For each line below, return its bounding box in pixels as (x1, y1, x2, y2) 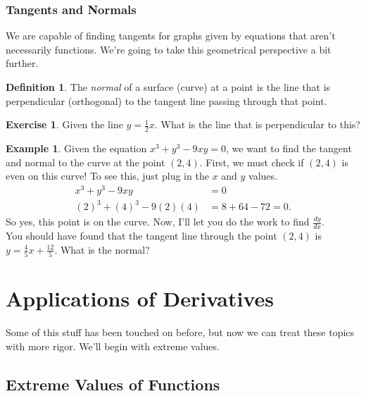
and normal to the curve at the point (6, 154, 165, 169)
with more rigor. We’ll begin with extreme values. (6, 338, 220, 353)
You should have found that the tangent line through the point (6, 228, 277, 243)
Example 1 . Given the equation (6, 141, 147, 156)
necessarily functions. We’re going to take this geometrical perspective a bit (6, 42, 332, 56)
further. (6, 56, 39, 70)
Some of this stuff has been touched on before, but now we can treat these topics (6, 325, 355, 340)
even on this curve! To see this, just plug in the (6, 168, 209, 183)
